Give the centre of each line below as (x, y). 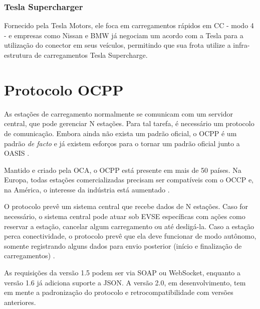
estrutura (18, 55)
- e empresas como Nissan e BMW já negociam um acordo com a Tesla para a (124, 35)
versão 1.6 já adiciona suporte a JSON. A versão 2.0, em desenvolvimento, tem (125, 282)
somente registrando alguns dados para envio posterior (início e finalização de (123, 245)
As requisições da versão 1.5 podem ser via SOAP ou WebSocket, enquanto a (122, 273)
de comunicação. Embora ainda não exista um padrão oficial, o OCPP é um (120, 133)
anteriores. (20, 302)
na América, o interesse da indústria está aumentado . (87, 189)
